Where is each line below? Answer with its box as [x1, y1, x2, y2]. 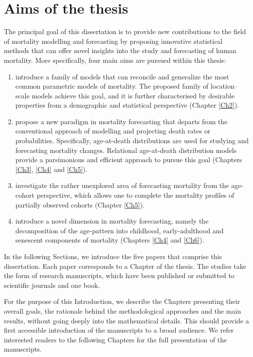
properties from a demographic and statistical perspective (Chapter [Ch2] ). [15, 100, 239, 110]
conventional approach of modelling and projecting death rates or [15, 126, 211, 136]
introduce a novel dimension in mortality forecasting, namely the [15, 216, 209, 226]
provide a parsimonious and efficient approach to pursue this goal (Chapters [15, 154, 242, 165]
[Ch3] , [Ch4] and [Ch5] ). [15, 164, 88, 174]
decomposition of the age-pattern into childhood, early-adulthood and [15, 225, 224, 235]
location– [211, 81, 238, 91]
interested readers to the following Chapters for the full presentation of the [4, 334, 227, 344]
